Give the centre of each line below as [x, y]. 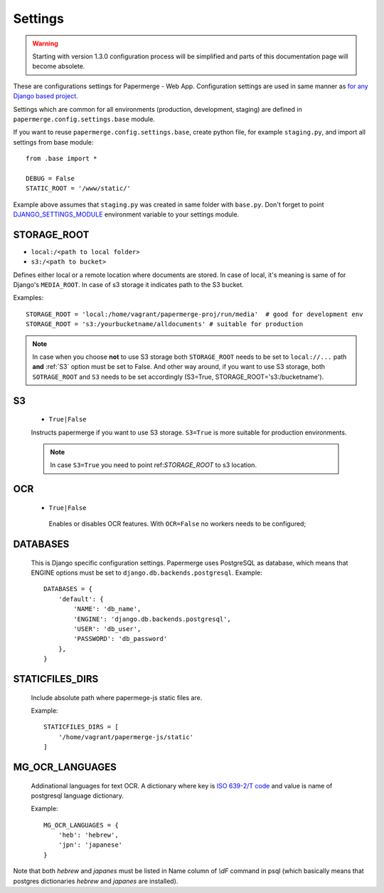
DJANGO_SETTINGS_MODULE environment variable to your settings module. [126, 214]
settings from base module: [53, 142]
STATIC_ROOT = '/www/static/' [79, 188]
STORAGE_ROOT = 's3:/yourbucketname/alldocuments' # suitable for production [165, 324]
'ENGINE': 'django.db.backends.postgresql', [152, 619]
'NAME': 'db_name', [107, 609]
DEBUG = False [50, 178]
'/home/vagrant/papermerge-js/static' [126, 737]
